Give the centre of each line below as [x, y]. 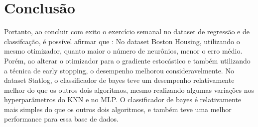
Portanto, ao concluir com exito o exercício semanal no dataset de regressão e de [127, 32]
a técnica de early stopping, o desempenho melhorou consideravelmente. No [119, 70]
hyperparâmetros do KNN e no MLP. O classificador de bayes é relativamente [123, 99]
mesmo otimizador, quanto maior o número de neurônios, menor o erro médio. [123, 51]
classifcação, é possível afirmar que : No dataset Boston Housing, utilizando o [122, 41]
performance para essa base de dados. [61, 119]
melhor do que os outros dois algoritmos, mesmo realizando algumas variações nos [129, 90]
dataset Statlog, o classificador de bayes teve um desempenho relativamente [119, 80]
